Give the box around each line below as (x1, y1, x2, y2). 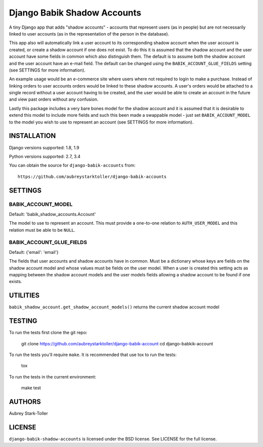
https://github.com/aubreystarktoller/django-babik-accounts (18, 174, 167, 179)
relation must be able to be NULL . (9, 227, 75, 233)
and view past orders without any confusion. (9, 96, 98, 102)
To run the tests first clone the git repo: (9, 330, 88, 336)
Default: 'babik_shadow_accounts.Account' (9, 211, 96, 217)
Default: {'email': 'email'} (9, 249, 58, 255)
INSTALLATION (9, 132, 56, 140)
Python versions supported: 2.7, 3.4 (9, 153, 81, 159)
